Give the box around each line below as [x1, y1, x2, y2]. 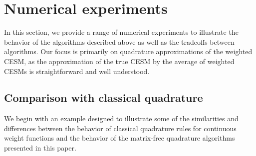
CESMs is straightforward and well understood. [4, 66, 150, 76]
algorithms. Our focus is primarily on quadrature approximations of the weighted [4, 46, 253, 57]
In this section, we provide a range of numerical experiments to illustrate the [4, 27, 239, 37]
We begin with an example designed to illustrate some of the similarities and [4, 113, 239, 124]
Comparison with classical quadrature [4, 90, 203, 105]
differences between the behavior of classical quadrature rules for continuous [4, 123, 237, 133]
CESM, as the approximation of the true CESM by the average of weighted [4, 56, 235, 66]
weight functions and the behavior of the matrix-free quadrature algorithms [4, 133, 235, 143]
